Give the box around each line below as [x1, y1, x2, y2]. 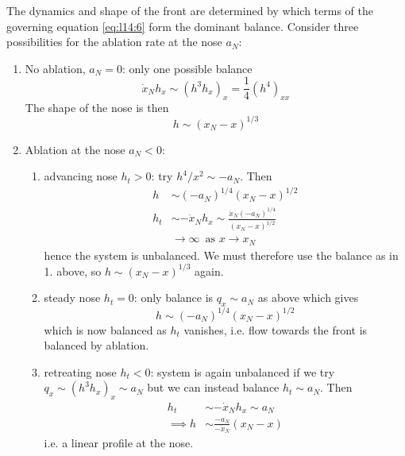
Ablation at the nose [25, 141, 125, 157]
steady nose [44, 289, 101, 306]
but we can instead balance [147, 379, 280, 396]
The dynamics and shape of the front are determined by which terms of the [6, 2, 373, 18]
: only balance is [133, 289, 214, 306]
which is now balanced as [44, 321, 167, 338]
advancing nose [44, 168, 118, 184]
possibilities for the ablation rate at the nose [6, 33, 222, 50]
